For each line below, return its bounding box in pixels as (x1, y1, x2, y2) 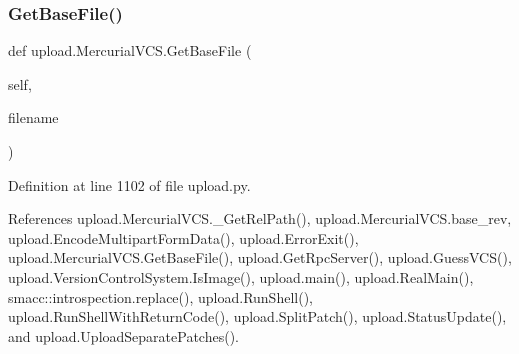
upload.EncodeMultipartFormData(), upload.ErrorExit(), (8, 227, 359, 248)
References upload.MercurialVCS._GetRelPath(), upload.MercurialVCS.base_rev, (8, 208, 512, 229)
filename (8, 107, 59, 128)
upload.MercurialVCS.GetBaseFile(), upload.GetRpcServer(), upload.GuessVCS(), (8, 247, 512, 268)
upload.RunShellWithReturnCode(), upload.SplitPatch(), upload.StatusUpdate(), (8, 306, 507, 327)
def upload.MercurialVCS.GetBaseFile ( (8, 40, 252, 61)
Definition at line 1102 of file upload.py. (8, 174, 251, 195)
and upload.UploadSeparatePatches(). (8, 325, 239, 346)
